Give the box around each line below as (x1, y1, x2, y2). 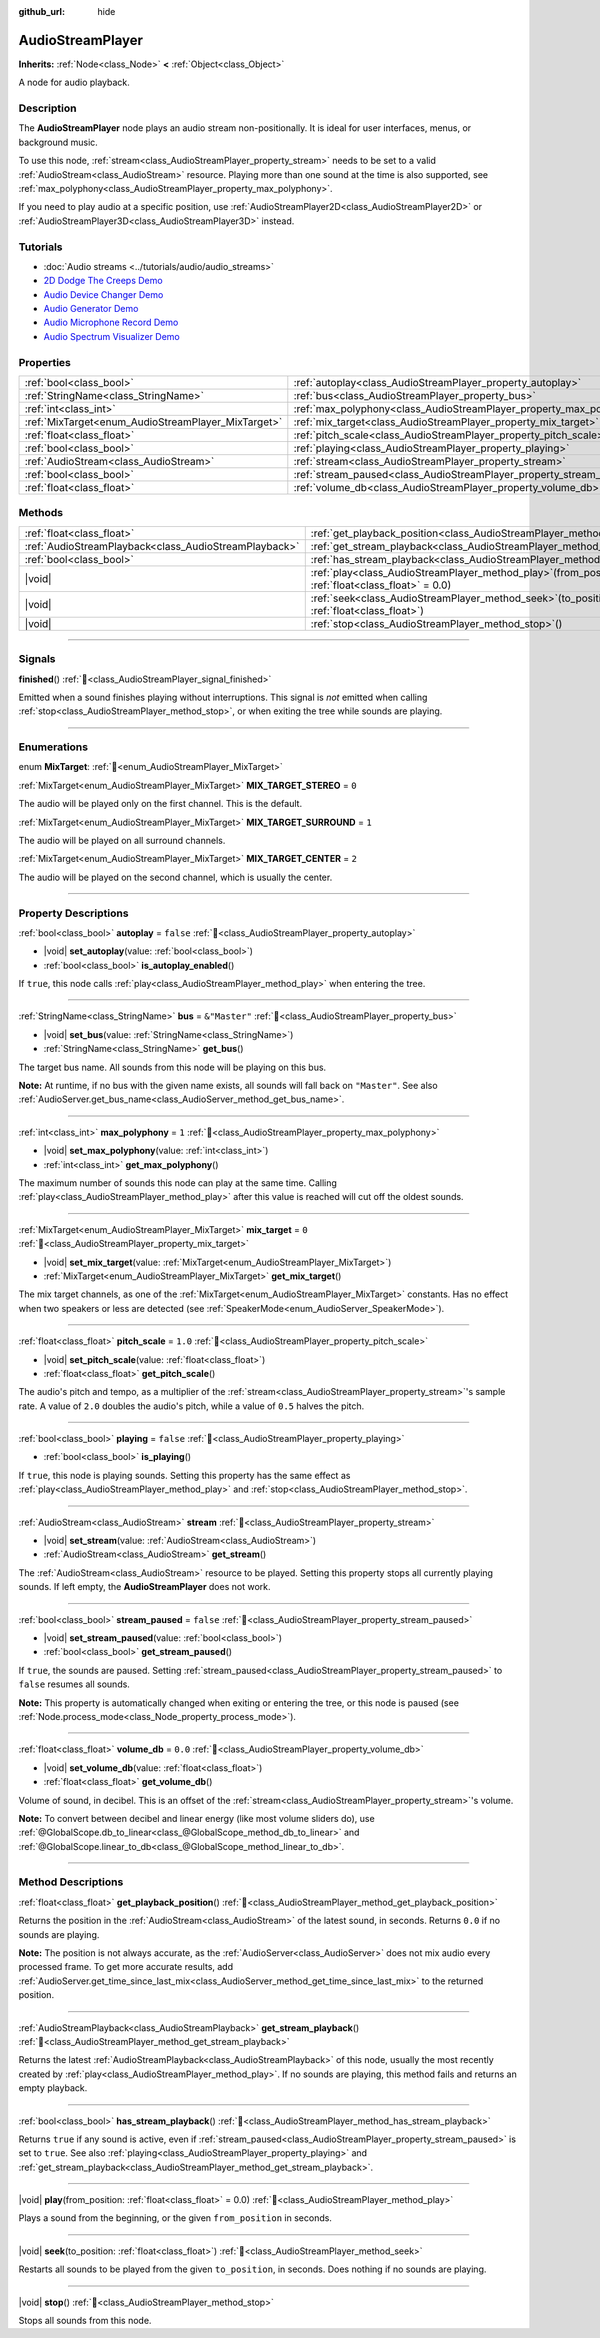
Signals (18, 652, 56, 666)
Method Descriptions (18, 1875, 124, 1889)
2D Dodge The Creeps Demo (43, 275, 164, 287)
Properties (18, 355, 72, 369)
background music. (18, 136, 99, 148)
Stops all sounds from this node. (18, 2315, 152, 2327)
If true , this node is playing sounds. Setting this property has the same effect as (18, 1469, 351, 1481)
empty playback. (18, 2082, 88, 2094)
